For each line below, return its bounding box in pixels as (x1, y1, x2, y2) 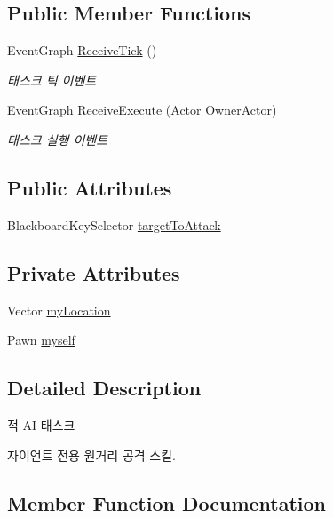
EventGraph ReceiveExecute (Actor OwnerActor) (7, 100, 277, 119)
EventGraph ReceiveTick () (7, 41, 157, 60)
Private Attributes (7, 259, 180, 286)
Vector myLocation (7, 300, 111, 319)
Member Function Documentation (7, 489, 327, 516)
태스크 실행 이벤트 (7, 130, 108, 148)
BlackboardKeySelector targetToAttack (7, 215, 221, 234)
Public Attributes (7, 173, 172, 201)
